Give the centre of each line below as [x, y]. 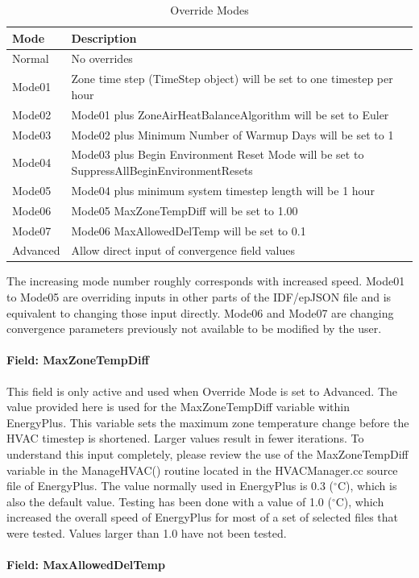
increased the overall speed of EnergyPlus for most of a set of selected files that [202, 517]
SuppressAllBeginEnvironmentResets [162, 170]
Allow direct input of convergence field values [183, 250]
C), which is [367, 486]
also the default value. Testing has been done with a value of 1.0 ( [169, 501]
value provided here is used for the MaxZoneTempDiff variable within [178, 407]
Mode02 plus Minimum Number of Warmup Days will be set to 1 [232, 134]
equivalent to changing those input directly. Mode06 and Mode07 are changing [200, 312]
